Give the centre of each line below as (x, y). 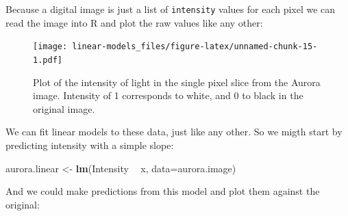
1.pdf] (48, 60)
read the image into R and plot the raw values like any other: (134, 22)
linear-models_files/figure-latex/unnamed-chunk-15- (195, 47)
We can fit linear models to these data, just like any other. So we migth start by (174, 132)
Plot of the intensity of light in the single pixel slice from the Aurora (177, 82)
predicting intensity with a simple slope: (90, 145)
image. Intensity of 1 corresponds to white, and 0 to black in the (168, 95)
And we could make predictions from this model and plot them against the (163, 191)
